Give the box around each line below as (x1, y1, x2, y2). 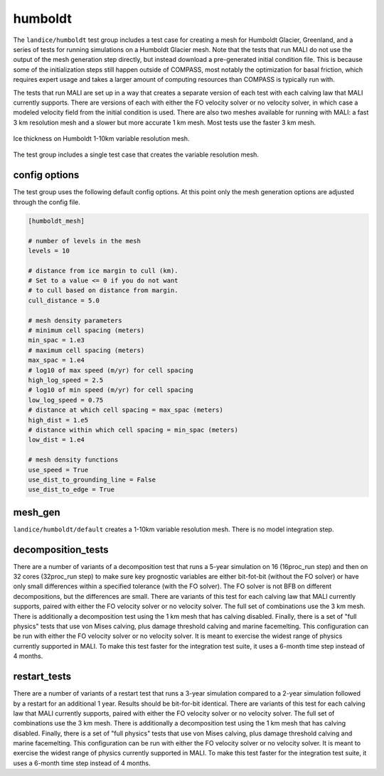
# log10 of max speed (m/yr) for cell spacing (28, 366, 193, 374)
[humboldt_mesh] (28, 217, 85, 225)
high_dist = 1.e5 (28, 416, 89, 424)
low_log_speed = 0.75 (28, 395, 104, 404)
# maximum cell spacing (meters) (28, 346, 145, 354)
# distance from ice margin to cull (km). (28, 267, 178, 275)
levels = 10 (28, 246, 70, 255)
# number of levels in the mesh (28, 237, 142, 245)
